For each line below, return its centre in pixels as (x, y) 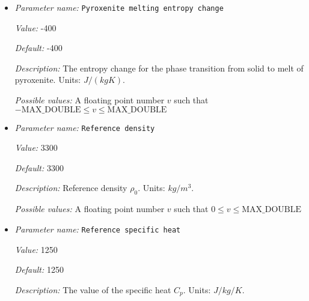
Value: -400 (35, 27)
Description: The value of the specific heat (93, 289)
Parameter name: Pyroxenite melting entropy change (119, 7)
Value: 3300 (36, 147)
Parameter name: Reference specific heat (98, 229)
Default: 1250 (39, 269)
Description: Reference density (71, 188)
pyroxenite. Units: (48, 80)
